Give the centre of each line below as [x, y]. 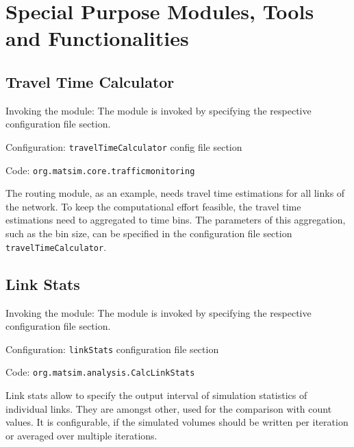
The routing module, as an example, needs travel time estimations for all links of [175, 193]
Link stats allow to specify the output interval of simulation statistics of [156, 395]
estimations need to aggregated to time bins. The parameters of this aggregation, [176, 220]
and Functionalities [97, 38]
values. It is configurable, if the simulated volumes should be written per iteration [177, 422]
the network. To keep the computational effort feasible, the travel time [153, 206]
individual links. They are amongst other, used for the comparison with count [169, 408]
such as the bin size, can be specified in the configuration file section [149, 233]
